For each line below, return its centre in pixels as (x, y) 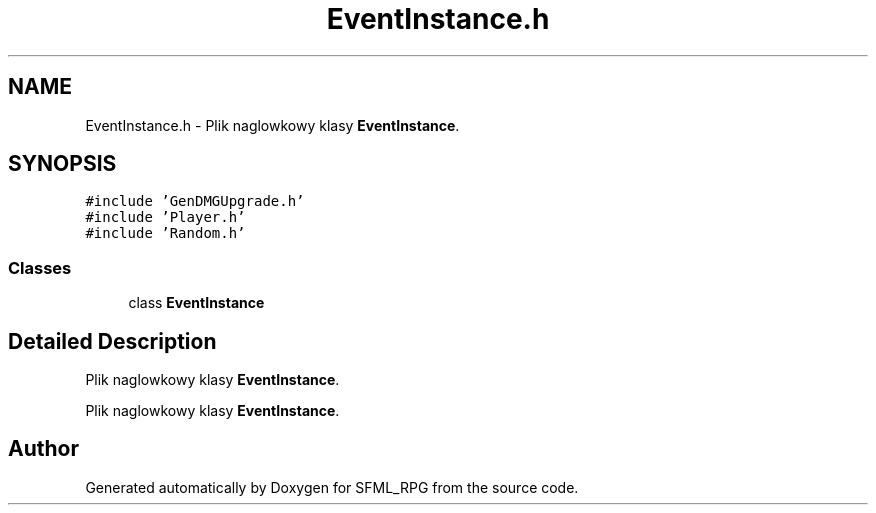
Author (43, 449)
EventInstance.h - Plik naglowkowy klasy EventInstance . (272, 125)
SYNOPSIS (62, 164)
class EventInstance (196, 303)
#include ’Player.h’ (165, 217)
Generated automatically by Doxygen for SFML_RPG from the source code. (332, 487)
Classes (40, 267)
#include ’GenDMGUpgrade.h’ (195, 201)
